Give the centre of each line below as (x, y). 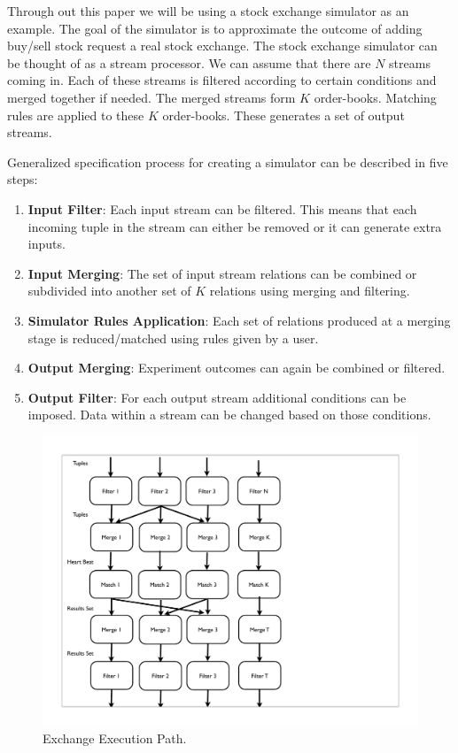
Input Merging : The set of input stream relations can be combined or (222, 273)
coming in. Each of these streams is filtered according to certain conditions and (222, 80)
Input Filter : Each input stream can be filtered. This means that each (222, 208)
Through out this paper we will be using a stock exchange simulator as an (208, 11)
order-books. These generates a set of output (283, 115)
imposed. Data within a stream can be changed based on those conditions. (229, 415)
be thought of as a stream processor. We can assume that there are (189, 62)
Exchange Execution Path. (115, 738)
